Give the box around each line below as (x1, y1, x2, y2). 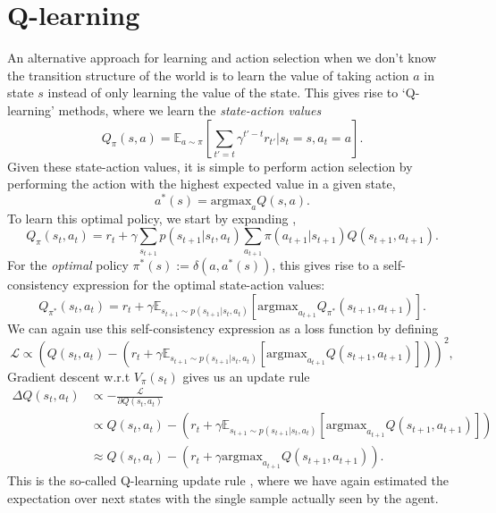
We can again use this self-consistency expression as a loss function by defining (7, 318, 439, 337)
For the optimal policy (7, 256, 129, 274)
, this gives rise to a (272, 256, 380, 274)
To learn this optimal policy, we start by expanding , (7, 208, 297, 227)
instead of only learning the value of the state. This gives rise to (47, 83, 399, 102)
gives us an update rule (182, 366, 310, 385)
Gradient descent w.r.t (7, 366, 130, 385)
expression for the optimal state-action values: (72, 275, 325, 294)
